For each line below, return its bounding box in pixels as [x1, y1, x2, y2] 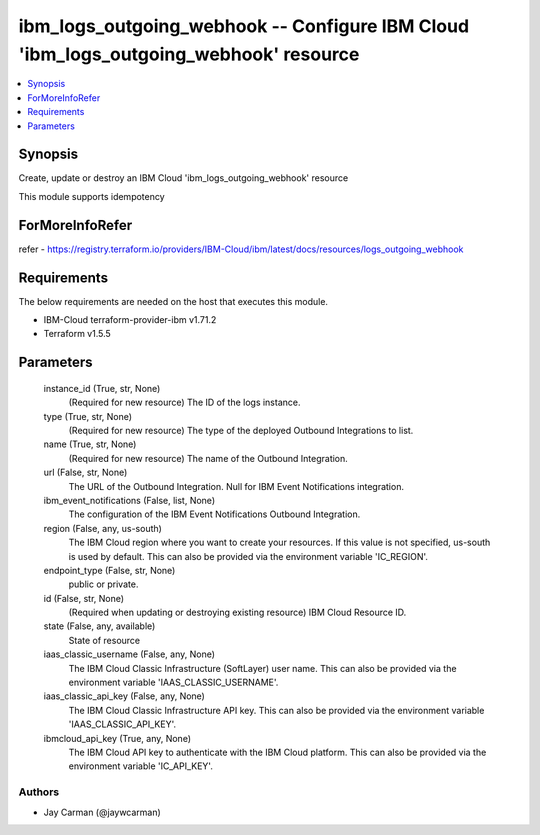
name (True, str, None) [43, 438, 137, 450]
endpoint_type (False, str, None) [43, 564, 176, 576]
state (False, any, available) [43, 620, 156, 632]
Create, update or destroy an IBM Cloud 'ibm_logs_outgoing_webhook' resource [18, 172, 349, 184]
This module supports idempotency [18, 190, 165, 202]
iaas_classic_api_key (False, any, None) [43, 690, 205, 702]
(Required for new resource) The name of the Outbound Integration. [68, 452, 349, 464]
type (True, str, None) [43, 410, 133, 422]
